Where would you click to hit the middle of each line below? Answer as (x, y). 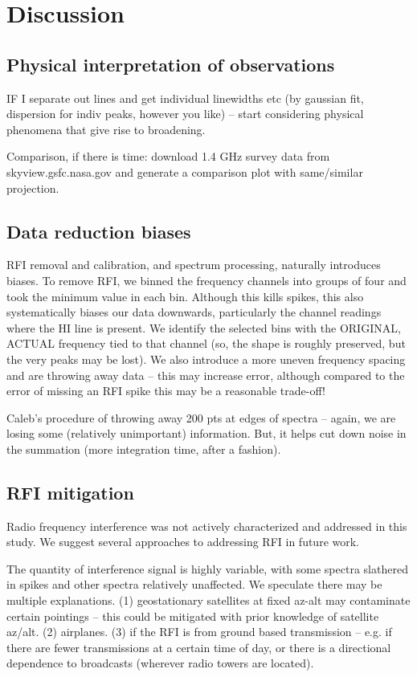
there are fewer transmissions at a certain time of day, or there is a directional (199, 647)
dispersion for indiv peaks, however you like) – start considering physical (185, 114)
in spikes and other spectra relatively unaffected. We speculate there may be (194, 584)
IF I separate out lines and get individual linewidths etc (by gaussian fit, (185, 98)
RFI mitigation (70, 492)
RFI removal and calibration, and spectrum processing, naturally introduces (194, 265)
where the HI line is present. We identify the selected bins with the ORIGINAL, (204, 327)
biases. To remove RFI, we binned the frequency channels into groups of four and (206, 280)
